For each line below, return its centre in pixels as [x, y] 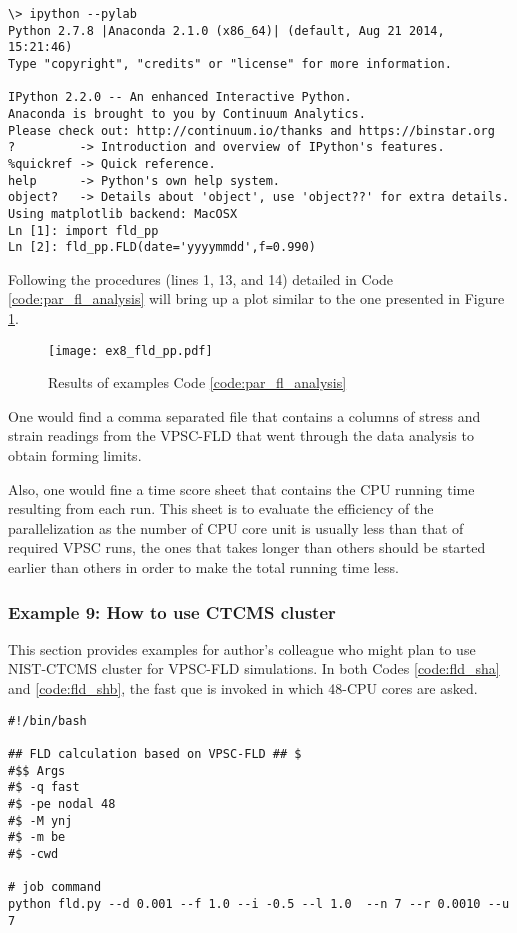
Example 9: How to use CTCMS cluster [172, 611]
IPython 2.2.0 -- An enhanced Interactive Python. [180, 97]
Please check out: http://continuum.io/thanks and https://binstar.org [251, 130]
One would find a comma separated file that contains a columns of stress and [244, 415]
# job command [55, 887]
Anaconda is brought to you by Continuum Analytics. [187, 113]
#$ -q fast [44, 787]
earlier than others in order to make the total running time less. [203, 567]
